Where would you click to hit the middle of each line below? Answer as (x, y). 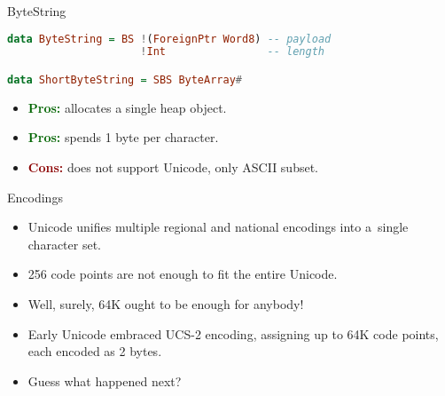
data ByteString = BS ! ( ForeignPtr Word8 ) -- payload (169, 39)
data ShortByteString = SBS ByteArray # (125, 80)
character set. (64, 244)
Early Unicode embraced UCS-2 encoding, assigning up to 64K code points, (233, 333)
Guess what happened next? (105, 380)
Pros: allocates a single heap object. (127, 107)
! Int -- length (232, 52)
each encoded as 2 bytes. (95, 351)
